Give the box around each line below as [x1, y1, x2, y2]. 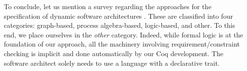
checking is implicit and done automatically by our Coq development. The [4, 48, 223, 58]
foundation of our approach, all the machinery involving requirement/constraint [4, 39, 240, 49]
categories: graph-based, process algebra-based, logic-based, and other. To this [4, 20, 235, 30]
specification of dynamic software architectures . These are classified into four [4, 11, 233, 21]
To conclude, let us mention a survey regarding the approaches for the [4, 1, 212, 11]
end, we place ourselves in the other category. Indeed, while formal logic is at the [4, 29, 243, 39]
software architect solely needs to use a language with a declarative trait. [4, 58, 220, 68]
